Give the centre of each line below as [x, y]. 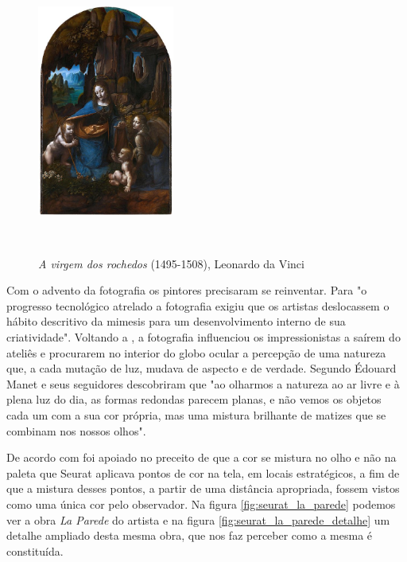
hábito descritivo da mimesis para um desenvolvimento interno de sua [176, 321]
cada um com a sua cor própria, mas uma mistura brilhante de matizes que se [196, 415]
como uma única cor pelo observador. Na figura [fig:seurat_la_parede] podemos [201, 504]
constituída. [35, 550]
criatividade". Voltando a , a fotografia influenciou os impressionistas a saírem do [203, 337]
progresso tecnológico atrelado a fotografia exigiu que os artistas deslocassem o [198, 305]
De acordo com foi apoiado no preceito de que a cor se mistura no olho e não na [202, 457]
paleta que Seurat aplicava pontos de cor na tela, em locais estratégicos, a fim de [203, 472]
